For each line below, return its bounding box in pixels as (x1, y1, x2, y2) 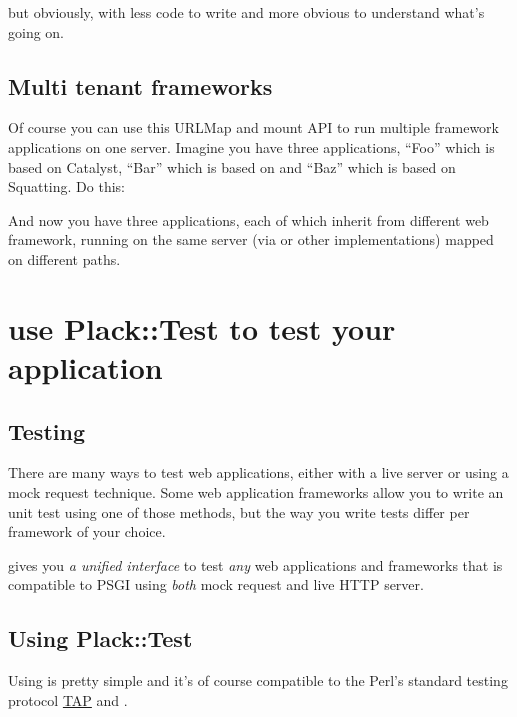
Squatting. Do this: (8, 176, 125, 197)
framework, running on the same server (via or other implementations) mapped (8, 229, 494, 250)
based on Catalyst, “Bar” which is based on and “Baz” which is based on (8, 156, 456, 177)
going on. (8, 21, 65, 42)
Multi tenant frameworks (8, 70, 273, 101)
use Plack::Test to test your (8, 307, 396, 348)
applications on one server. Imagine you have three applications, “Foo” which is (8, 136, 495, 157)
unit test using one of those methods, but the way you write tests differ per (8, 501, 470, 522)
